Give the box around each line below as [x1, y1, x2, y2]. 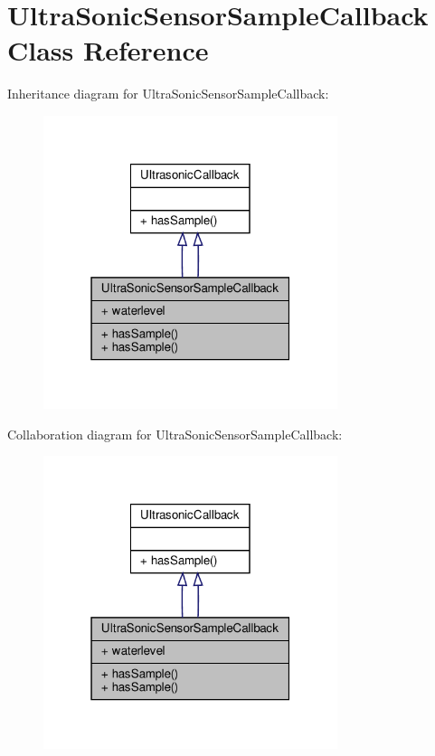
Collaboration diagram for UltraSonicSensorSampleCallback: [7, 424, 343, 443]
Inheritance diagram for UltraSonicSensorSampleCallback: [7, 84, 329, 103]
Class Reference [7, 32, 209, 69]
